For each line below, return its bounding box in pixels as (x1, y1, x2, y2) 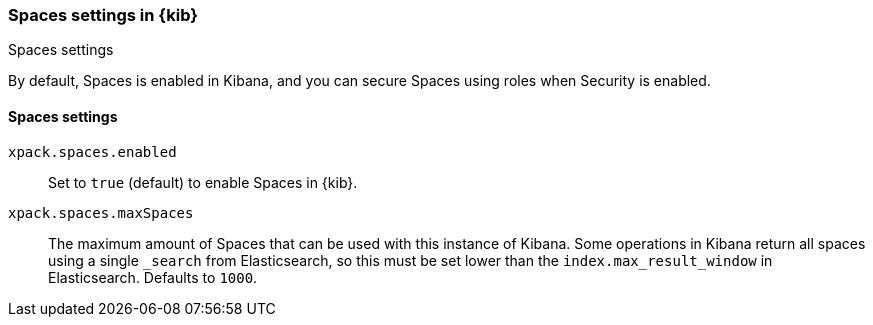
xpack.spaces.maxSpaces (8, 204, 194, 221)
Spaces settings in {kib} (8, 5, 198, 25)
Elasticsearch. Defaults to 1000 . (48, 268, 258, 286)
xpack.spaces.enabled (8, 143, 177, 160)
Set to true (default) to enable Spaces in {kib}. (48, 173, 358, 191)
